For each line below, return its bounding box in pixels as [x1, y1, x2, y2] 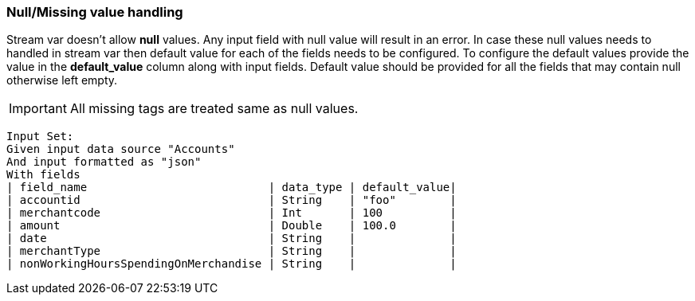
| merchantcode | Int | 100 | [6, 206, 457, 220]
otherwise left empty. [6, 73, 118, 88]
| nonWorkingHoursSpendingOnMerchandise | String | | [6, 257, 457, 271]
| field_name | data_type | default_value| [6, 181, 457, 194]
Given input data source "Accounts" [6, 143, 235, 156]
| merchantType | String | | [6, 244, 457, 258]
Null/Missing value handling [6, 4, 183, 20]
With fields [6, 168, 80, 182]
